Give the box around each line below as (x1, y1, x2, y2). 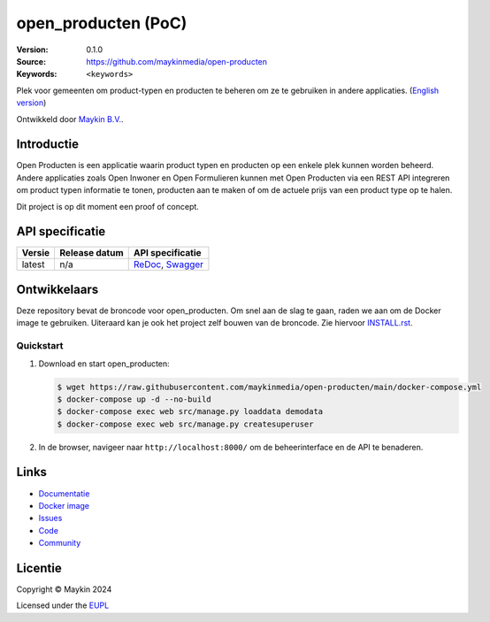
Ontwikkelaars (16, 281, 99, 296)
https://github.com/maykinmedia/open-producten (86, 56, 268, 66)
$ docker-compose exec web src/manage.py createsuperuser (57, 419, 314, 429)
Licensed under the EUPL (16, 600, 110, 610)
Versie (21, 247, 50, 259)
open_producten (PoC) (16, 13, 188, 33)
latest (21, 258, 45, 271)
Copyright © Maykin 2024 (16, 584, 112, 595)
